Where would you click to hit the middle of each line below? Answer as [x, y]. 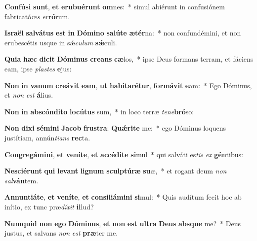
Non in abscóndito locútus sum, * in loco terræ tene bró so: [99, 111]
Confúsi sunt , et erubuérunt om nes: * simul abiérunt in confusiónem [115, 6]
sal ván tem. [21, 180]
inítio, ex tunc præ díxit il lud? [49, 206]
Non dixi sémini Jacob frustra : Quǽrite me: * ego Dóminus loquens [115, 128]
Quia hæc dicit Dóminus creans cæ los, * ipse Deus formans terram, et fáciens [129, 59]
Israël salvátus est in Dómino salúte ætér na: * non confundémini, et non [123, 33]
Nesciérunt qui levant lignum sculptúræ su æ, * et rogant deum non [116, 171]
